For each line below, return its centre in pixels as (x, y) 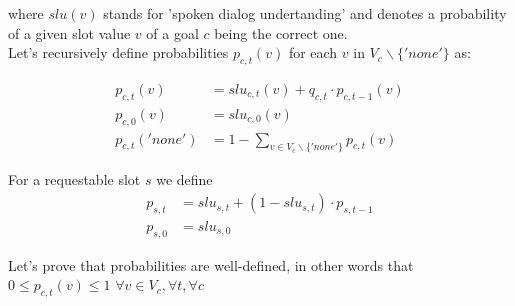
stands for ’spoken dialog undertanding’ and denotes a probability (305, 13)
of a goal (172, 32)
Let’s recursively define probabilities (118, 52)
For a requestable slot (74, 179)
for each (313, 52)
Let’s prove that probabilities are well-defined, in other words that (211, 264)
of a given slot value (69, 32)
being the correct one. (281, 32)
